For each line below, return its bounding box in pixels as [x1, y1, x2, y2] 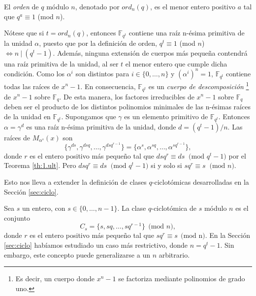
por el [228, 150, 246, 161]
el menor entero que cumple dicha [125, 58, 227, 68]
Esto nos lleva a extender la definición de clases [4, 177, 147, 187]
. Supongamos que [61, 111, 116, 121]
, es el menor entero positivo [150, 1, 235, 11]
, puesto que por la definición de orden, [39, 38, 157, 48]
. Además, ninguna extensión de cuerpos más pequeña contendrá [53, 47, 248, 58]
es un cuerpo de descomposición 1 [148, 79, 249, 91]
